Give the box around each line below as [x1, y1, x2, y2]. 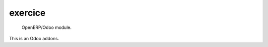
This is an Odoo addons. [9, 35, 59, 41]
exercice [9, 7, 46, 18]
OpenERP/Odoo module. [21, 24, 72, 30]
